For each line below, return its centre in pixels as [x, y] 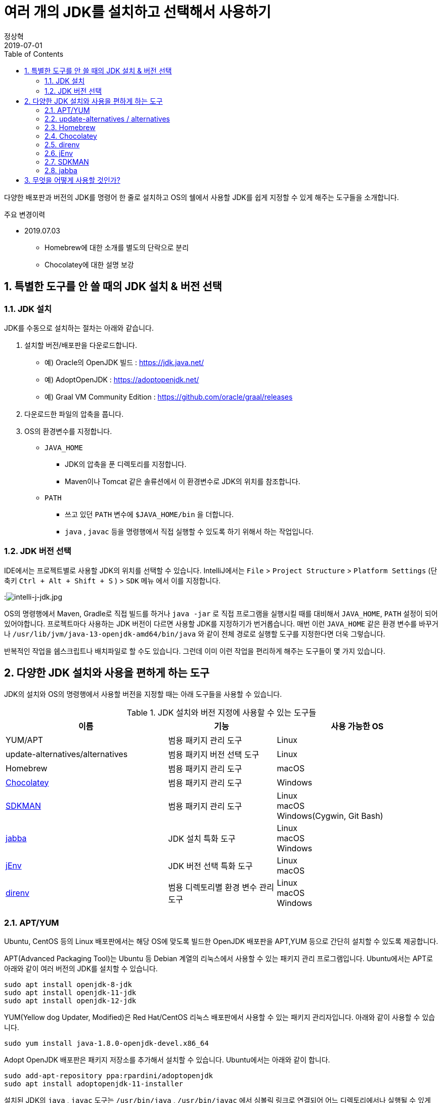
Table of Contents [34, 54]
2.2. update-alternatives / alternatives [107, 119]
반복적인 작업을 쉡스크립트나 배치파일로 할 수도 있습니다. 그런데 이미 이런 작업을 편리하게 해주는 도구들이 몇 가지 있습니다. [195, 651]
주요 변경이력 [25, 214]
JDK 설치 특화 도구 [202, 838]
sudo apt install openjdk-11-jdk [70, 993]
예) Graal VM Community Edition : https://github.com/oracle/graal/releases [169, 397]
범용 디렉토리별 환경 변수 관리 [221, 887]
